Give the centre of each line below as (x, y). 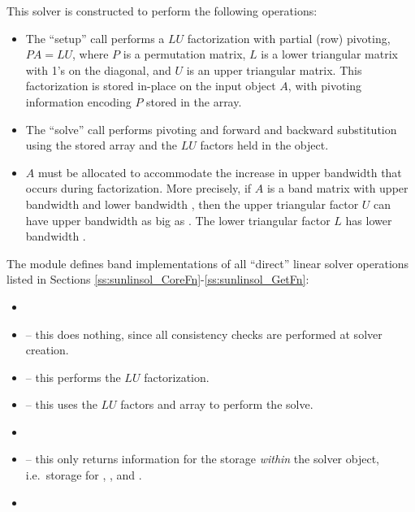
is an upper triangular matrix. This (274, 69)
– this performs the (73, 377)
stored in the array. (194, 101)
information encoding (78, 101)
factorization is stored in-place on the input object (151, 86)
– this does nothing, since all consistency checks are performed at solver (204, 334)
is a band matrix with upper (337, 188)
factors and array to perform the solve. (217, 404)
